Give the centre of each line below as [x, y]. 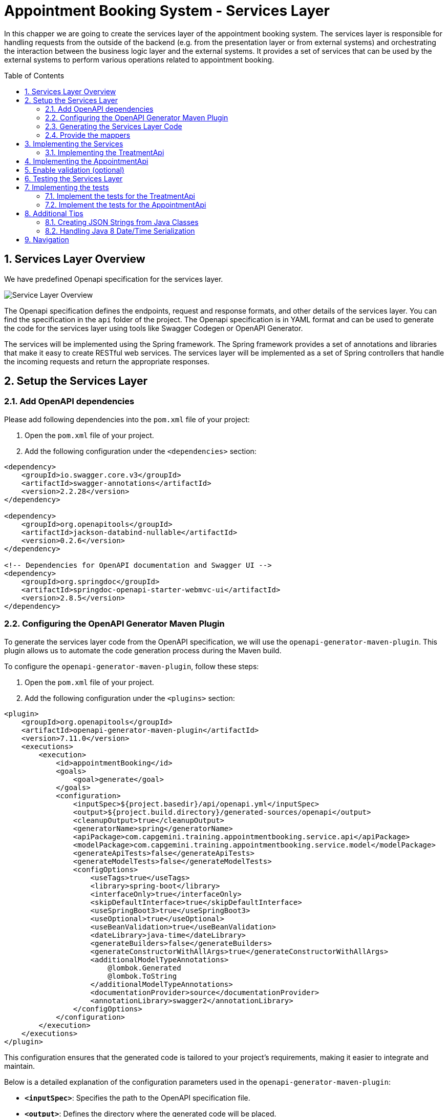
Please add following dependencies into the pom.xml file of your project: [127, 419]
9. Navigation [47, 239]
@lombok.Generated [144, 968]
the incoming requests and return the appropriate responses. [107, 361]
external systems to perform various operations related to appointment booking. [139, 59]
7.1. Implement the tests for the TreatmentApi [120, 196]
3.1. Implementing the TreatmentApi [105, 152]
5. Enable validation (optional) [74, 170]
